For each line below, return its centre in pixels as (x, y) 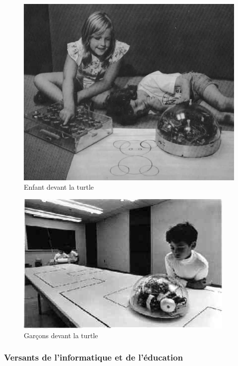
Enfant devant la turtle (59, 187)
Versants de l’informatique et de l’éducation (93, 357)
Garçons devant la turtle (61, 335)
